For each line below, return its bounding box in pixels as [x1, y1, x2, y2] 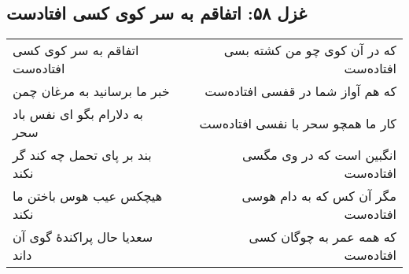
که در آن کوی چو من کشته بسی [223, 41, 396, 60]
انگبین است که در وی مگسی [241, 146, 396, 165]
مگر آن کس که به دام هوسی [241, 187, 396, 205]
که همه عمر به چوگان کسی [249, 228, 396, 246]
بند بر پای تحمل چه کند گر [13, 146, 152, 165]
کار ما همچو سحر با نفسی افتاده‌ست [199, 113, 396, 132]
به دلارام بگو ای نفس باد [13, 105, 143, 124]
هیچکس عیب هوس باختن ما [13, 187, 163, 205]
